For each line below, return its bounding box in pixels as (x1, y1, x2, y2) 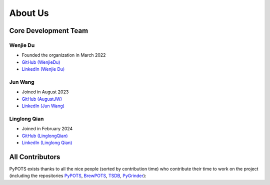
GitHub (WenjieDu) (21, 59, 60, 65)
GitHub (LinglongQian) (21, 133, 68, 139)
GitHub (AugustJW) (21, 96, 62, 102)
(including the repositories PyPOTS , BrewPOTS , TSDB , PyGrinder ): (9, 173, 146, 179)
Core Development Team (9, 26, 88, 35)
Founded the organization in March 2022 (21, 52, 106, 58)
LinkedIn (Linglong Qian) (21, 140, 72, 146)
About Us (9, 7, 49, 18)
